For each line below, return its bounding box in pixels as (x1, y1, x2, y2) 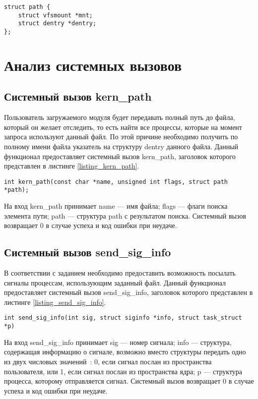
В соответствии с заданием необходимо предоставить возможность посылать (4, 268, 236, 278)
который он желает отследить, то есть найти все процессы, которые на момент (4, 121, 242, 132)
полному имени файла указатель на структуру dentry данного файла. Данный (4, 141, 239, 151)
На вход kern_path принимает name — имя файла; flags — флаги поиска (4, 201, 228, 211)
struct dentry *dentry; (18, 20, 97, 27)
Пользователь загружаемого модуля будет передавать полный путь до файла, (4, 112, 235, 122)
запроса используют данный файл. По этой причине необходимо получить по (4, 131, 238, 142)
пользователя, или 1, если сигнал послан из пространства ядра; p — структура (4, 366, 243, 376)
